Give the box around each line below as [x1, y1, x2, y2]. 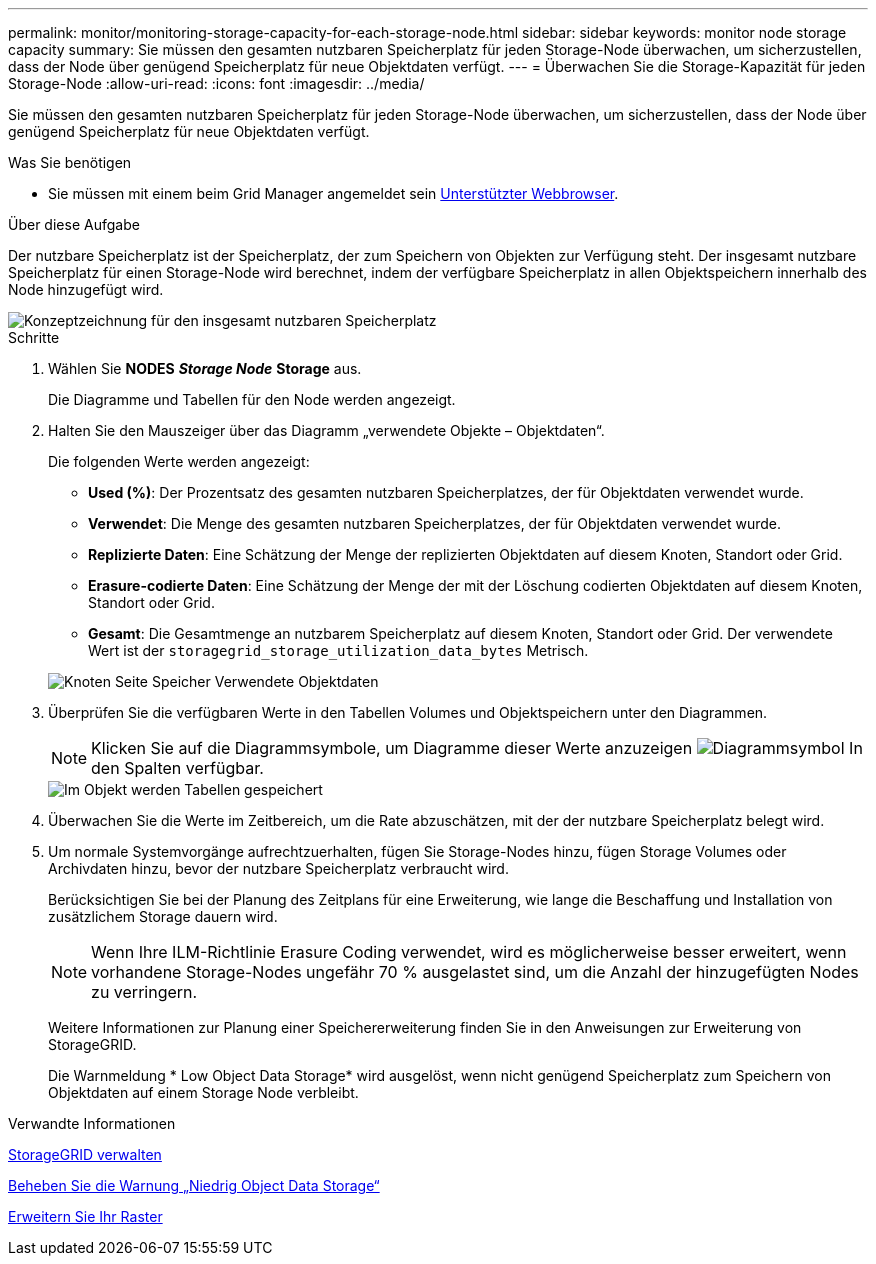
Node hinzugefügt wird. [8, 281, 164, 298]
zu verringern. [91, 982, 198, 1002]
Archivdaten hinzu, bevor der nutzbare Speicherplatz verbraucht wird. [48, 860, 509, 877]
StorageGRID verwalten [8, 1146, 162, 1163]
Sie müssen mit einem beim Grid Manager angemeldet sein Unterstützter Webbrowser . [48, 185, 619, 202]
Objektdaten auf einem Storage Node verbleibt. [48, 1084, 359, 1101]
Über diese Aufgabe [8, 216, 140, 233]
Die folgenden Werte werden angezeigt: [48, 453, 310, 470]
